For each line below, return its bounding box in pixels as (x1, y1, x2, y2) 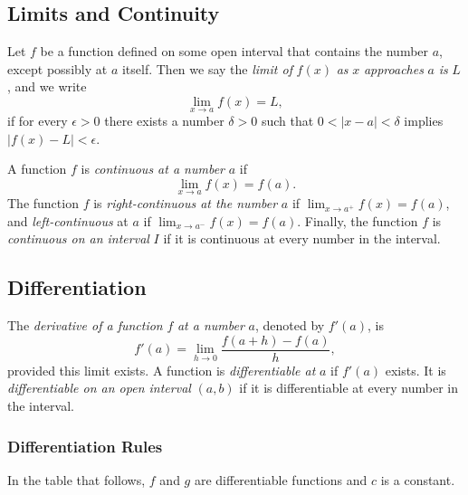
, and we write (7, 77, 87, 96)
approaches (363, 59, 424, 78)
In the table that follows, (7, 470, 146, 489)
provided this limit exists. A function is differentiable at (7, 360, 316, 379)
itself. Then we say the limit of (121, 59, 292, 78)
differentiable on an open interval (7, 378, 191, 397)
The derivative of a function (7, 316, 163, 335)
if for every (7, 111, 68, 130)
